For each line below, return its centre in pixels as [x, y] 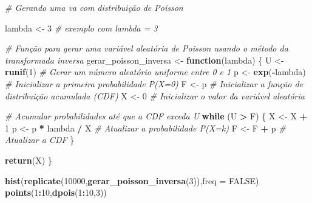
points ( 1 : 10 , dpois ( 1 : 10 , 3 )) [56, 192]
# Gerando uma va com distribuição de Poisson [94, 7]
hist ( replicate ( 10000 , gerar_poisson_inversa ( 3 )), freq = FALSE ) [132, 180]
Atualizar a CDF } [40, 140]
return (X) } [29, 160]
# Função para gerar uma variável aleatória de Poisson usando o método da [147, 48]
